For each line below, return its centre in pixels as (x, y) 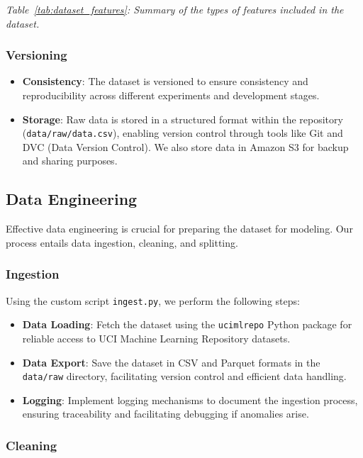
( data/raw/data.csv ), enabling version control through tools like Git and (183, 133)
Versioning (37, 55)
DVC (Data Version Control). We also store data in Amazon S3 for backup (185, 146)
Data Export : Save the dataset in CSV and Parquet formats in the (171, 362)
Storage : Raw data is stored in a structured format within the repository (183, 119)
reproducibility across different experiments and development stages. (171, 95)
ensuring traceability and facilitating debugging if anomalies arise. (166, 414)
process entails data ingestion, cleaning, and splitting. (122, 242)
